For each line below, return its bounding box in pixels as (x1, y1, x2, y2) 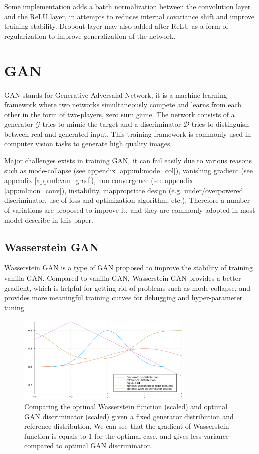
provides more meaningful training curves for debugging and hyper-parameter (4, 292, 243, 303)
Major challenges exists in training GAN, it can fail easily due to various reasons (4, 155, 252, 166)
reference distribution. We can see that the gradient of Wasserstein (24, 421, 229, 431)
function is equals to (24, 430, 86, 441)
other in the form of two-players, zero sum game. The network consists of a (4, 109, 235, 119)
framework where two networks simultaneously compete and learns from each (4, 99, 241, 110)
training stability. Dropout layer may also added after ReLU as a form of (4, 21, 228, 31)
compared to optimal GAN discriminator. (24, 440, 152, 451)
